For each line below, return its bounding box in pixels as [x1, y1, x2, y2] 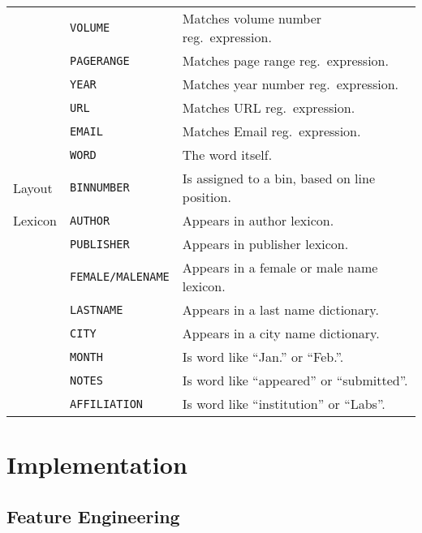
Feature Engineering [6, 503, 180, 528]
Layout [13, 178, 53, 197]
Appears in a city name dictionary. [182, 324, 380, 342]
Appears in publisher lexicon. [182, 234, 349, 253]
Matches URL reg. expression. [182, 98, 355, 117]
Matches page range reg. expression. [182, 51, 389, 70]
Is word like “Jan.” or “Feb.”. [182, 347, 344, 366]
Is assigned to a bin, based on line [182, 169, 376, 187]
